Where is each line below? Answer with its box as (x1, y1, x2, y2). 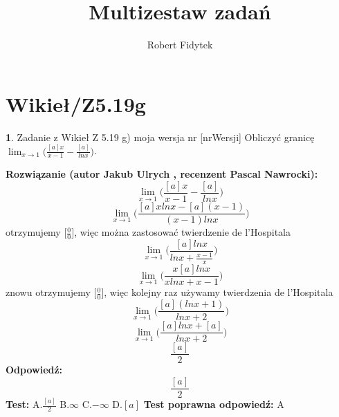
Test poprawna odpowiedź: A (143, 397, 284, 411)
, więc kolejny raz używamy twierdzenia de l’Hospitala (104, 285, 333, 299)
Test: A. (6, 397, 43, 411)
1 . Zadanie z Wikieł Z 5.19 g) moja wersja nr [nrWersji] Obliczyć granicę (6, 129, 315, 144)
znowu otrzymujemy (6, 285, 91, 299)
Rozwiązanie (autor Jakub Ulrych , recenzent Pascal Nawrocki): (6, 167, 318, 181)
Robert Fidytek (147, 37, 213, 52)
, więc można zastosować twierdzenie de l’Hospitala (74, 225, 291, 239)
